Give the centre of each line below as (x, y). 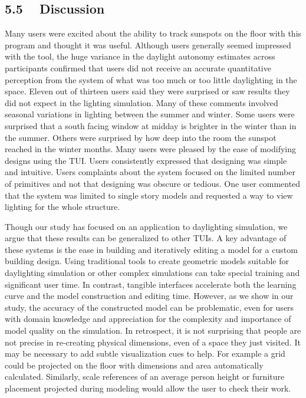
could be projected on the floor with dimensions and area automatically (134, 365)
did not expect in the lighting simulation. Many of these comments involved (142, 102)
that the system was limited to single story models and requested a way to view (149, 195)
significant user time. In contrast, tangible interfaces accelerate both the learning (151, 284)
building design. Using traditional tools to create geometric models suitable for (147, 261)
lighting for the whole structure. (62, 207)
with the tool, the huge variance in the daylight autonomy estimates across (140, 56)
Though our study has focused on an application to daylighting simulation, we (146, 226)
